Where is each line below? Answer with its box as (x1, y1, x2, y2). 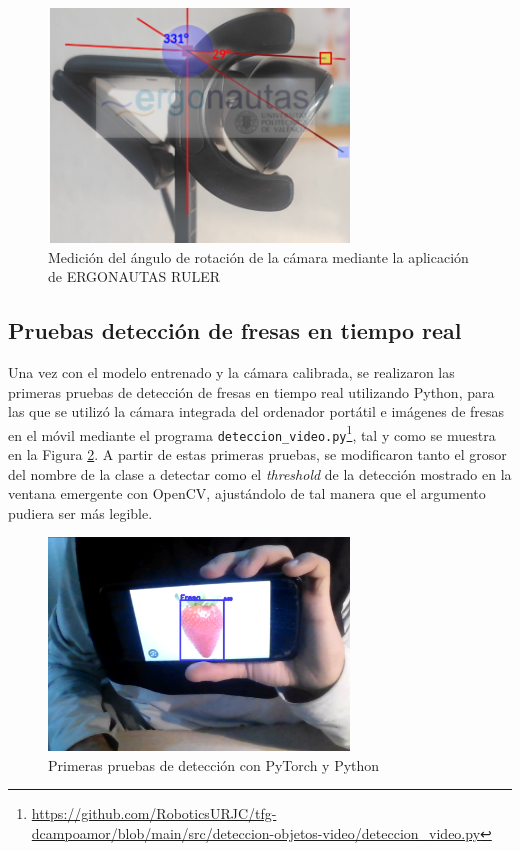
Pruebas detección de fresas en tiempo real (8, 315, 462, 346)
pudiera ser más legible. (8, 502, 153, 523)
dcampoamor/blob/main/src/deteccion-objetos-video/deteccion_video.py (31, 822, 481, 843)
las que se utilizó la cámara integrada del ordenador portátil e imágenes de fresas (8, 401, 505, 422)
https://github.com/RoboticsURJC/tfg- (31, 803, 277, 824)
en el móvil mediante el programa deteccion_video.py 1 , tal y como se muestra (8, 421, 496, 445)
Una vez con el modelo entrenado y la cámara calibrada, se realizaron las (8, 361, 455, 382)
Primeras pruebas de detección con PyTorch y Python (48, 754, 380, 775)
